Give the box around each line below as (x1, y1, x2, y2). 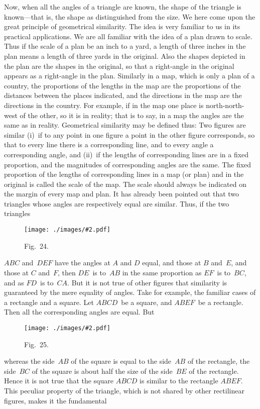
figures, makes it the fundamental (4, 395, 107, 405)
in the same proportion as (122, 267, 202, 277)
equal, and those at (142, 257, 201, 268)
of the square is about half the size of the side (32, 365, 173, 376)
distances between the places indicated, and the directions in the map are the (4, 90, 242, 100)
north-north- (206, 99, 244, 110)
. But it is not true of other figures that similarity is (67, 277, 227, 287)
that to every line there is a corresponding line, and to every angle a (4, 139, 214, 150)
